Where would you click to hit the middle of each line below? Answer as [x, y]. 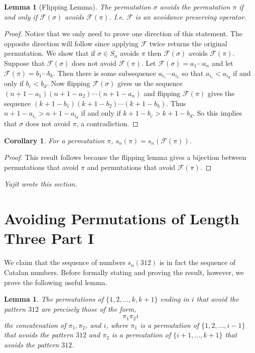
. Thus [176, 103]
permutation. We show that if [50, 53]
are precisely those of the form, [89, 308]
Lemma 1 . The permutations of [54, 299]
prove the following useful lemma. [56, 282]
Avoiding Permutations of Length [122, 218]
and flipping [162, 93]
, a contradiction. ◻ [107, 123]
